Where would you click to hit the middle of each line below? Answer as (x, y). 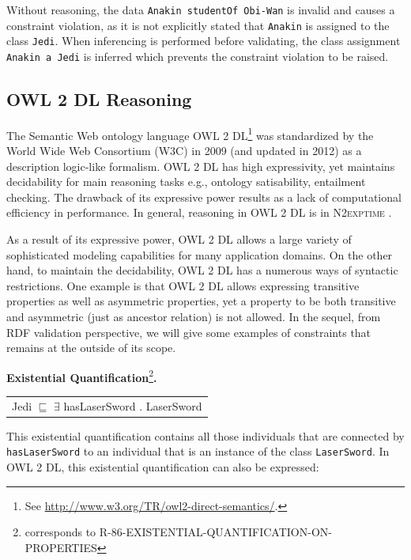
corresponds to (60, 532)
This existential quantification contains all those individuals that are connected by (205, 435)
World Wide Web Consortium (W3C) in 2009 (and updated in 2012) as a (184, 151)
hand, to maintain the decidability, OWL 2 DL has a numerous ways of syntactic (202, 270)
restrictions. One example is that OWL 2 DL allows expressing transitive (183, 285)
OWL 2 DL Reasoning (99, 99)
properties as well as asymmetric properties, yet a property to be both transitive (201, 301)
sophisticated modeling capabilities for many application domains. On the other (200, 254)
